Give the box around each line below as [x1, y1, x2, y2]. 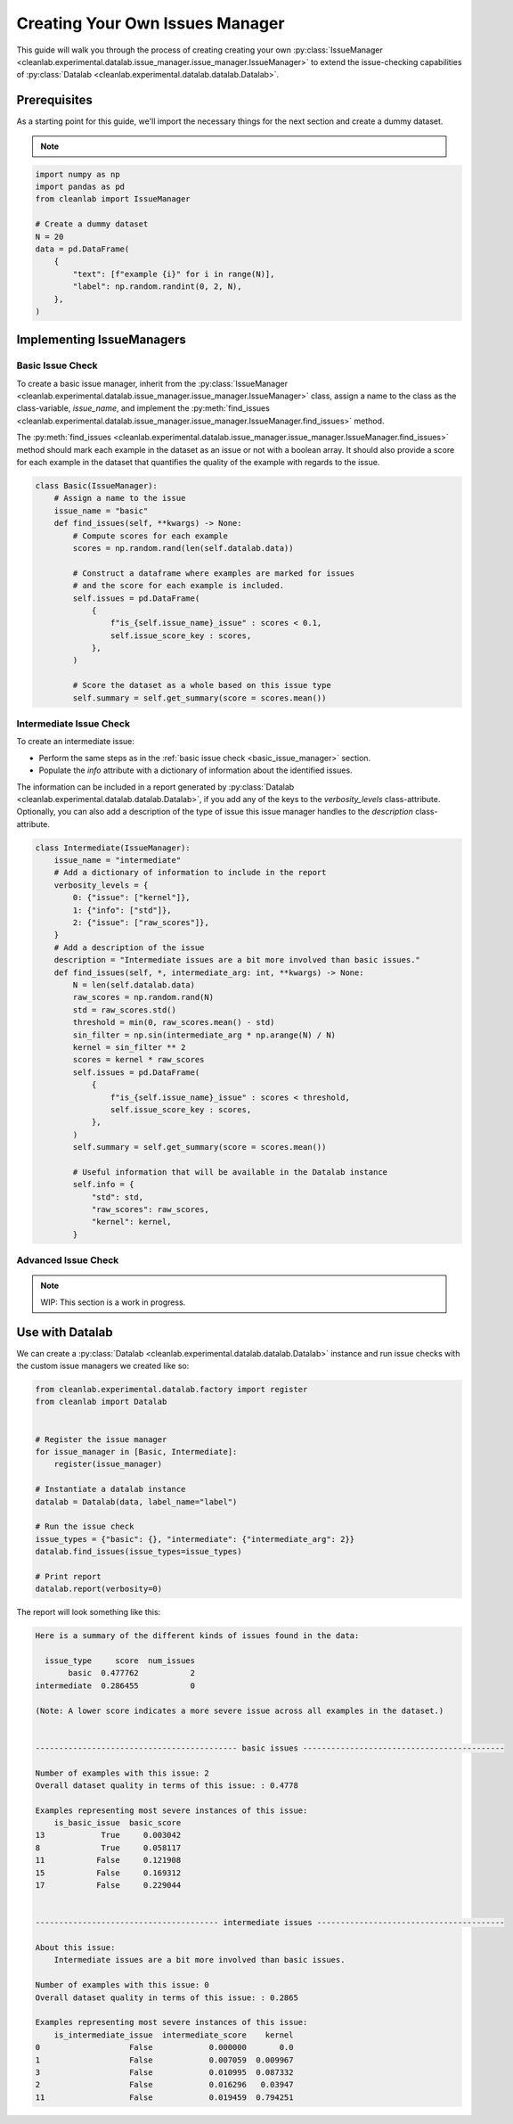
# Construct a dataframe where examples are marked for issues [72, 568, 355, 578]
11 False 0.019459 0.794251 [35, 2092, 294, 2103]
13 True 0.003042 [35, 1830, 182, 1841]
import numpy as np [35, 169, 120, 179]
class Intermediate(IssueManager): [35, 842, 191, 853]
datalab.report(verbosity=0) [35, 1584, 163, 1595]
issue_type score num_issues [45, 1656, 196, 1666]
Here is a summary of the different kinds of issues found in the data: [35, 1631, 360, 1641]
